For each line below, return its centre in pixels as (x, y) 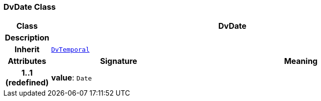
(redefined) (27, 83)
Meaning (301, 61)
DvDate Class (30, 7)
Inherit (27, 50)
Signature (119, 61)
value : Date (72, 78)
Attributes (27, 61)
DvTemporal (70, 49)
